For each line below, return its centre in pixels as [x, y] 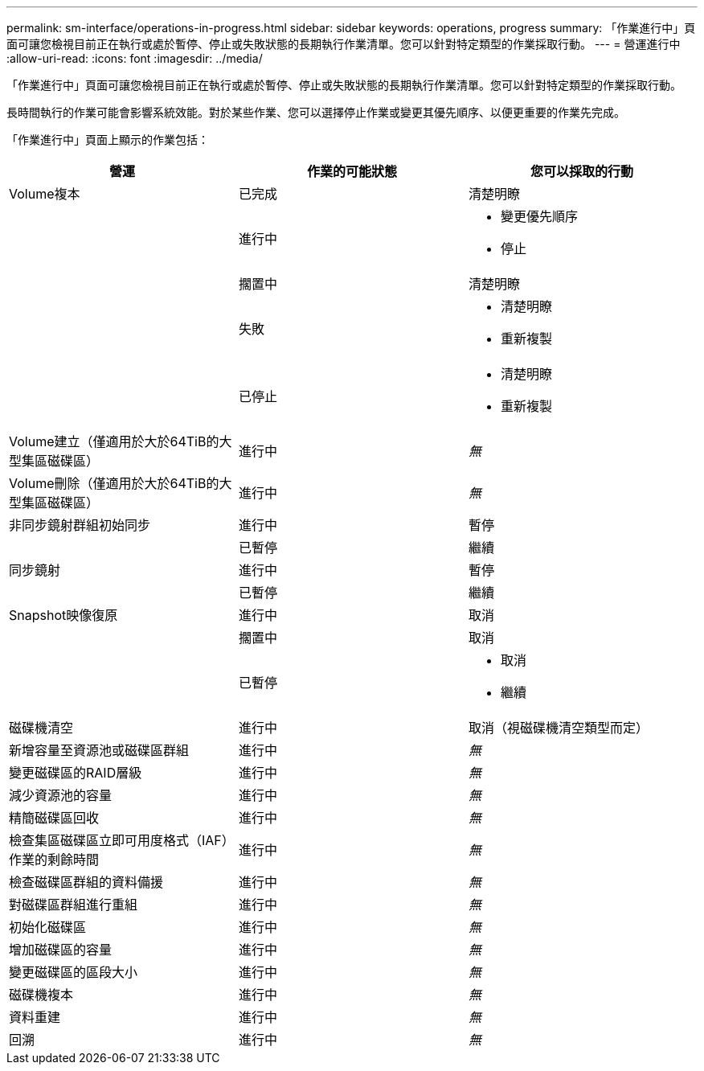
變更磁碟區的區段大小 [74, 972]
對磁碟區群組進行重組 [74, 905]
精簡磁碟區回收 [54, 818]
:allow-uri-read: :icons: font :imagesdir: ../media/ [135, 58]
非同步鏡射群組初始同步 [80, 525]
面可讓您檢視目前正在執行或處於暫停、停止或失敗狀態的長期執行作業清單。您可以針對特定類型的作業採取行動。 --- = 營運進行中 [344, 44]
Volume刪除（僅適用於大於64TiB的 [114, 483]
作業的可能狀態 [352, 171]
